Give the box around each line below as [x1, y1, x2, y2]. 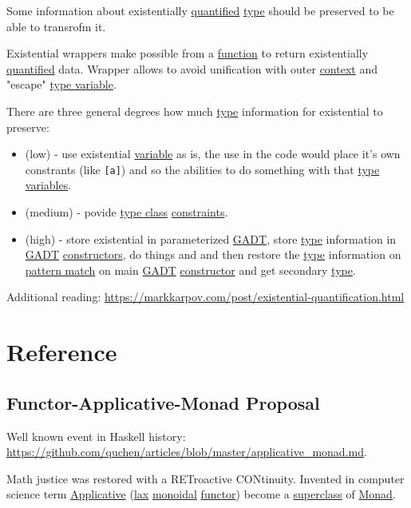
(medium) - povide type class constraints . [25, 204, 228, 220]
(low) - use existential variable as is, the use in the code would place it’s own [25, 145, 401, 162]
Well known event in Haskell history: [6, 427, 186, 444]
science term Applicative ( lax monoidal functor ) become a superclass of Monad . [6, 486, 396, 502]
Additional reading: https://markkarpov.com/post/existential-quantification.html [6, 288, 405, 305]
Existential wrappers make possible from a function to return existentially [6, 45, 369, 62]
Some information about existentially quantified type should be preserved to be [6, 2, 394, 18]
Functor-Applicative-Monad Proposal [6, 390, 320, 415]
